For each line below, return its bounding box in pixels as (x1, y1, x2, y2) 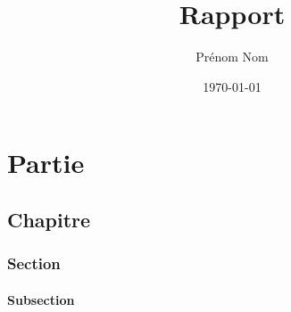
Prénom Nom (195, 47, 269, 66)
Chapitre (7, 205, 91, 233)
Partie (7, 144, 85, 181)
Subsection (7, 290, 75, 308)
